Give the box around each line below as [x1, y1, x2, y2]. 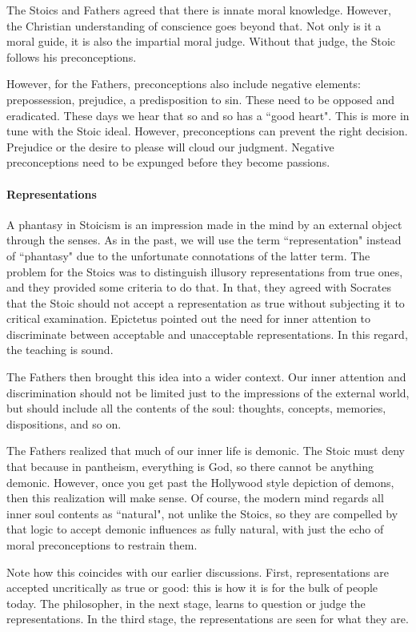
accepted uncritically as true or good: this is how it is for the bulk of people [6, 579, 378, 596]
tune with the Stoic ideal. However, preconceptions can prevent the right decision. [6, 123, 408, 139]
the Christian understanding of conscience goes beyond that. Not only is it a [6, 17, 382, 34]
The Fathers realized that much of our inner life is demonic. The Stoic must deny [6, 442, 405, 459]
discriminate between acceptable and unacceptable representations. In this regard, [6, 325, 408, 342]
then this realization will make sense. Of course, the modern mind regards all [6, 489, 384, 506]
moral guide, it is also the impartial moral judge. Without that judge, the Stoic [6, 33, 396, 50]
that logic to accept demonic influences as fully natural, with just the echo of [6, 521, 384, 537]
